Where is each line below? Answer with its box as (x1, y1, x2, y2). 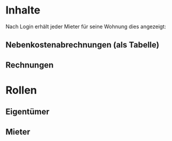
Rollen (5, 83, 37, 97)
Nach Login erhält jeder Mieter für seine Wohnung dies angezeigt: (5, 23, 167, 30)
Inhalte (5, 4, 41, 17)
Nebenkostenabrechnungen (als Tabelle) (5, 40, 160, 50)
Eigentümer (5, 107, 50, 117)
